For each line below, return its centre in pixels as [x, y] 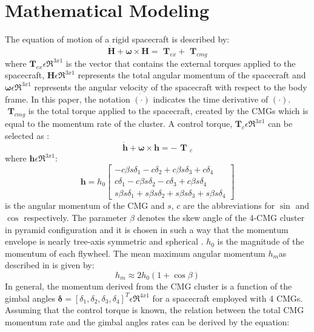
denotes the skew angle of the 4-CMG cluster [221, 217]
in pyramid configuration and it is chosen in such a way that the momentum [147, 229]
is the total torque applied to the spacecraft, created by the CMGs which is [168, 111]
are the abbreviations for [229, 205]
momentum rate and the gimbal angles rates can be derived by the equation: [147, 321]
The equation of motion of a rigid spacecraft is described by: [117, 39]
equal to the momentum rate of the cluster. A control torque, [119, 124]
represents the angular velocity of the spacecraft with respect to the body [171, 86]
